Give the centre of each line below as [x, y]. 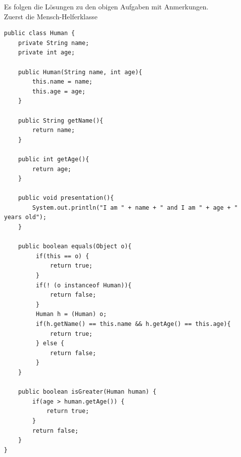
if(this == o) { [62, 256]
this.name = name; [62, 82]
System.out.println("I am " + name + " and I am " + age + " [135, 207]
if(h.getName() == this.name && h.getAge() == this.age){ [133, 324]
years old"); [25, 217]
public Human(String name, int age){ [80, 72]
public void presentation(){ [66, 198]
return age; [52, 169]
